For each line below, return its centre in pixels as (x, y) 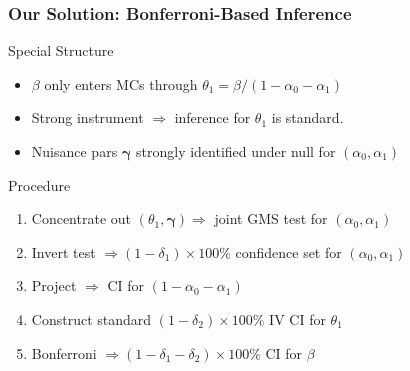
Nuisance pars (74, 151)
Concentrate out (81, 218)
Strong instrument (87, 117)
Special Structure (61, 50)
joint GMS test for (271, 218)
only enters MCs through (121, 83)
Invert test (63, 251)
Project (54, 285)
